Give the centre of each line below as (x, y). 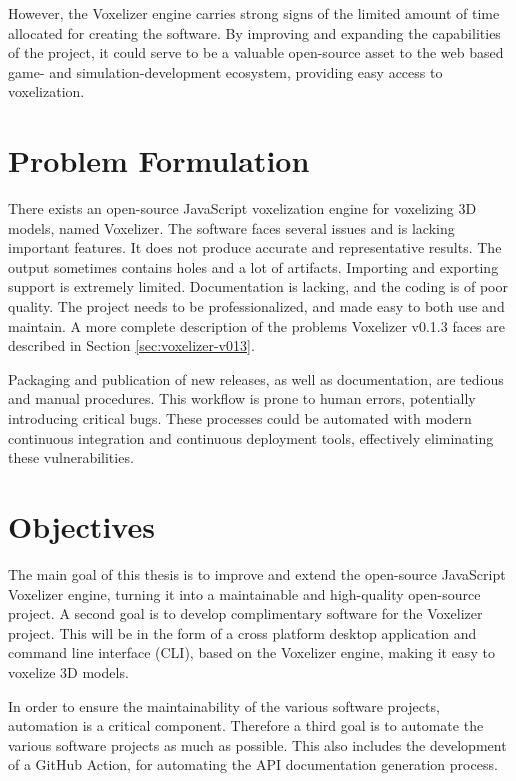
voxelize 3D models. (68, 671)
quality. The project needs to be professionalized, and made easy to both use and (256, 306)
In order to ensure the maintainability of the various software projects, (224, 705)
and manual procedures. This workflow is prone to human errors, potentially (242, 398)
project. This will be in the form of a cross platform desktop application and (242, 632)
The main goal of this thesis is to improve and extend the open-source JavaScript (257, 573)
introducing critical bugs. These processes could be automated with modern (240, 418)
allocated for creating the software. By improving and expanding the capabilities (254, 32)
